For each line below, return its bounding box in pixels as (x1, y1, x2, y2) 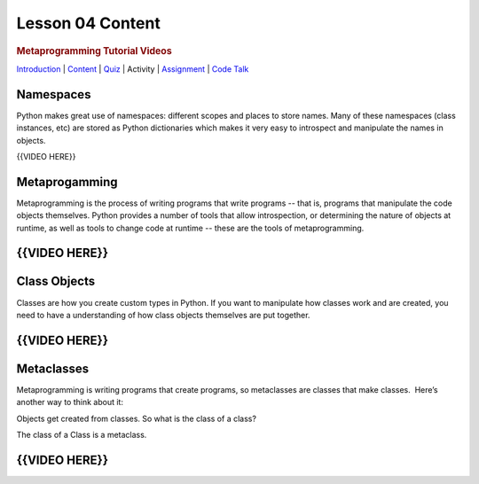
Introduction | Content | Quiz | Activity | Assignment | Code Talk (16, 63, 249, 74)
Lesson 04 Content (16, 13, 161, 33)
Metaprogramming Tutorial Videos (16, 44, 172, 57)
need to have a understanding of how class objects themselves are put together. (16, 309, 310, 320)
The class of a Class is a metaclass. (16, 429, 147, 440)
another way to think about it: (16, 397, 124, 408)
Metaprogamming (16, 174, 119, 190)
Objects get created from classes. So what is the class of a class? (16, 413, 257, 424)
